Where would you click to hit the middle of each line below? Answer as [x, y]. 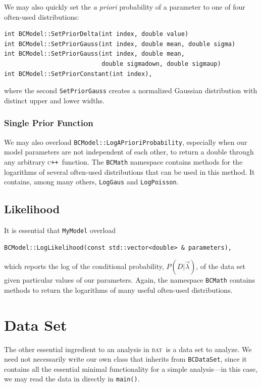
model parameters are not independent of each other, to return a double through [129, 152]
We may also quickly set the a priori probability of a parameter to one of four [125, 7]
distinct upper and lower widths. [54, 100]
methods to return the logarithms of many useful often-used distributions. [118, 289]
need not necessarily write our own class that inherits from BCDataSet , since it [125, 359]
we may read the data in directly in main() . [72, 379]
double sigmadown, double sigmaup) [161, 64]
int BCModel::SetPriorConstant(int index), [78, 74]
